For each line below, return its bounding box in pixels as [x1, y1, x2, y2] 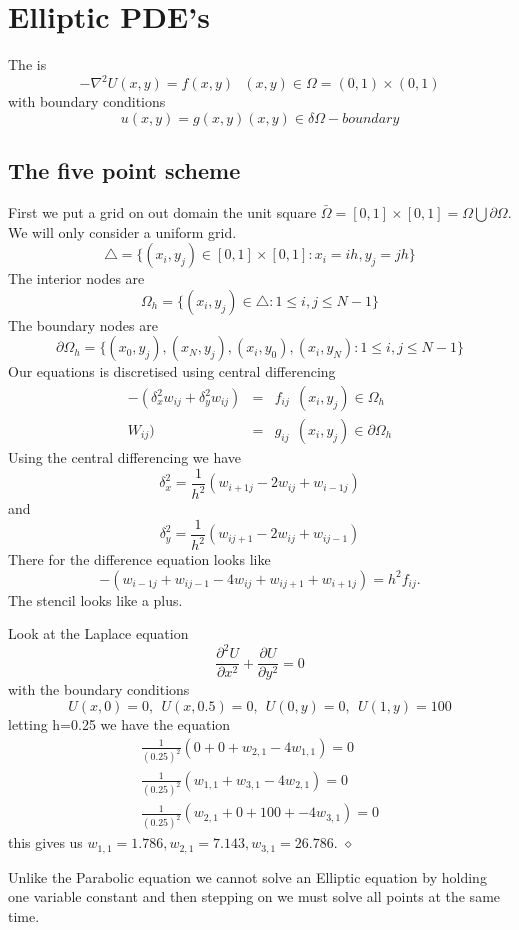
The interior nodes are [8, 268, 145, 289]
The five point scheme [8, 155, 241, 186]
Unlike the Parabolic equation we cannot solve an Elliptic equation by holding [8, 866, 487, 887]
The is [8, 54, 47, 75]
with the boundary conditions [8, 679, 190, 700]
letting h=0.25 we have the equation [8, 713, 231, 734]
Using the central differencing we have [8, 447, 242, 468]
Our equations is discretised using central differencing [8, 361, 336, 382]
